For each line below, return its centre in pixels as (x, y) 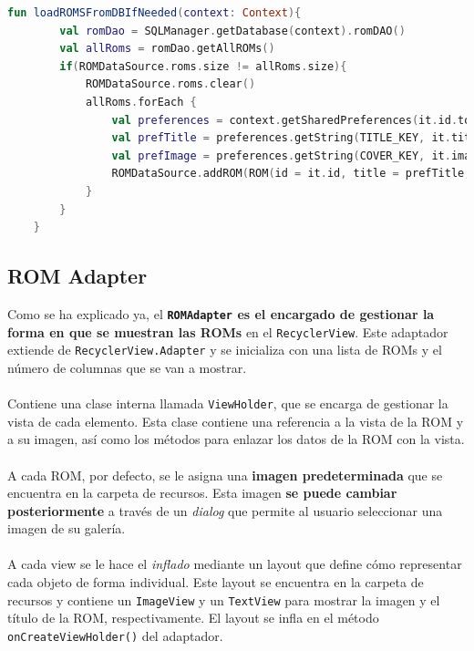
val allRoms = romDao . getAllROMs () (167, 49)
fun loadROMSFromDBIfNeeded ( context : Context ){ (155, 13)
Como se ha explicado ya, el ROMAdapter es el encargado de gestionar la (221, 313)
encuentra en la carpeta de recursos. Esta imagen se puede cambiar (202, 493)
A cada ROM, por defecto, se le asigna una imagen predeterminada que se (225, 475)
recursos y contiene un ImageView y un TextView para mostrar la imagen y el (224, 599)
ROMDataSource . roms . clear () (170, 84)
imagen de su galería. (67, 528)
